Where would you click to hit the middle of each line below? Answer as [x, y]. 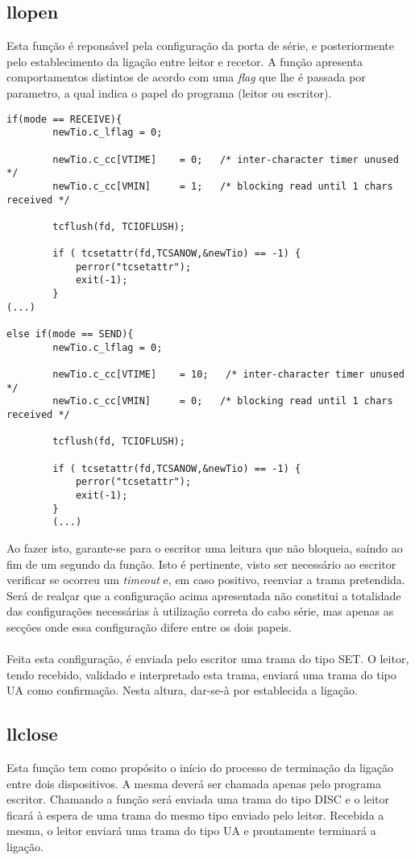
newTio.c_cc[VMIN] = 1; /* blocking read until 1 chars [223, 186]
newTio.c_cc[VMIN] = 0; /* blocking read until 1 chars [223, 401]
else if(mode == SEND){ [70, 334]
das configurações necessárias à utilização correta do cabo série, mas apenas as [200, 611]
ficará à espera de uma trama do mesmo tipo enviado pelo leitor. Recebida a [195, 814]
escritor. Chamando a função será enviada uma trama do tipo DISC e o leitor [198, 799]
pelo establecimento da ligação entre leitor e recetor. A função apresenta [185, 61]
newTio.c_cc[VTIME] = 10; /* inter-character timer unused [228, 375]
